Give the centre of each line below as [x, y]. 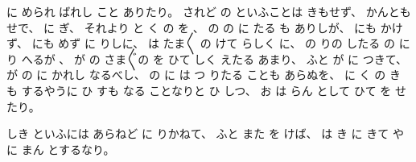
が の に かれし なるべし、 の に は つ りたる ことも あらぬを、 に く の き [204, 75]
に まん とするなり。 [61, 149]
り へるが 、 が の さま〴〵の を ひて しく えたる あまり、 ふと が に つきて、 [207, 58]
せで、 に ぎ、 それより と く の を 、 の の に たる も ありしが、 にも [192, 27]
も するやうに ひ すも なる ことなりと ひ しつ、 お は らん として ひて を [199, 90]
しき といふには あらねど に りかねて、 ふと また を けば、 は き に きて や [205, 133]
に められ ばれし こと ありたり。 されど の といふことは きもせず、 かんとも [209, 11]
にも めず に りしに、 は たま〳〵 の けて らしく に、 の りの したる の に [221, 43]
